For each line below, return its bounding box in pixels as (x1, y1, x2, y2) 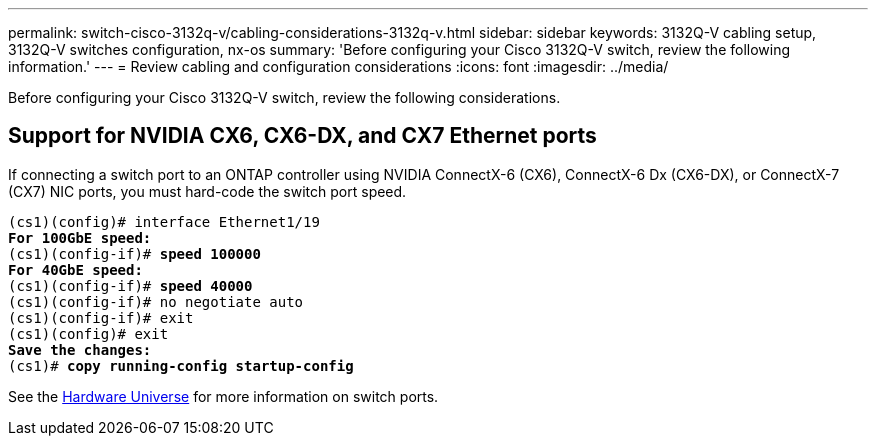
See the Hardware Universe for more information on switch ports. (8, 387, 439, 405)
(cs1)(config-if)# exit (8, 309, 194, 326)
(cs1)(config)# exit (8, 325, 169, 342)
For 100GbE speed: (8, 229, 152, 246)
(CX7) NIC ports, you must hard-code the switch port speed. (8, 182, 407, 200)
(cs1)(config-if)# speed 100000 (8, 245, 261, 262)
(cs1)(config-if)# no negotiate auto (8, 293, 304, 310)
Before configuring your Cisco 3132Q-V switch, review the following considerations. (8, 89, 561, 106)
